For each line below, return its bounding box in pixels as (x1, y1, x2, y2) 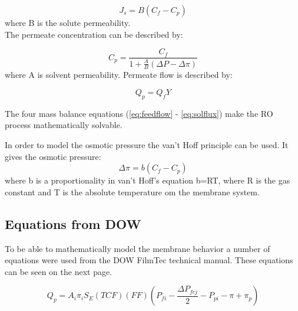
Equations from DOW (5, 214, 141, 233)
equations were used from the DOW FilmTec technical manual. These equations (5, 254, 293, 266)
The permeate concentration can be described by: (5, 28, 183, 40)
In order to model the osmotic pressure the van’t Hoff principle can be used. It (5, 139, 289, 151)
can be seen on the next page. (5, 265, 112, 277)
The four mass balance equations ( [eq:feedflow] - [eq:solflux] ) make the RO (5, 107, 273, 119)
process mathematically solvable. (5, 119, 122, 131)
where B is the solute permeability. (5, 17, 131, 28)
